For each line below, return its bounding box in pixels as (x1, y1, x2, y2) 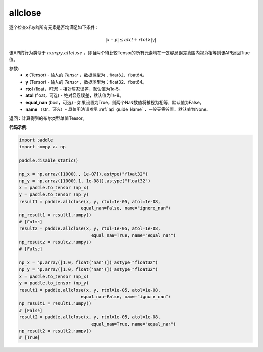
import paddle (19, 137, 53, 143)
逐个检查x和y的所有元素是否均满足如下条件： (9, 24, 99, 30)
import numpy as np (19, 144, 66, 149)
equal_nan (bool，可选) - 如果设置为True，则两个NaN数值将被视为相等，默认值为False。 (25, 99, 204, 105)
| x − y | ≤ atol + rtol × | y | (105, 37, 157, 42)
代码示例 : (9, 124, 28, 130)
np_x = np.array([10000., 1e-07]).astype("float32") (19, 171, 148, 177)
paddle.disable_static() (19, 158, 79, 163)
